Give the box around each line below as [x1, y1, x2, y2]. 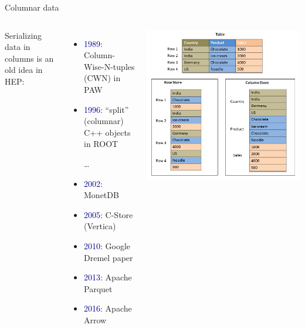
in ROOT [84, 138, 118, 150]
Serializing [5, 29, 42, 41]
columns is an [5, 52, 54, 64]
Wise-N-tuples [84, 60, 135, 72]
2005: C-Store [84, 208, 133, 220]
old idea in [5, 63, 43, 76]
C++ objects [84, 126, 131, 138]
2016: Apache [84, 302, 132, 314]
